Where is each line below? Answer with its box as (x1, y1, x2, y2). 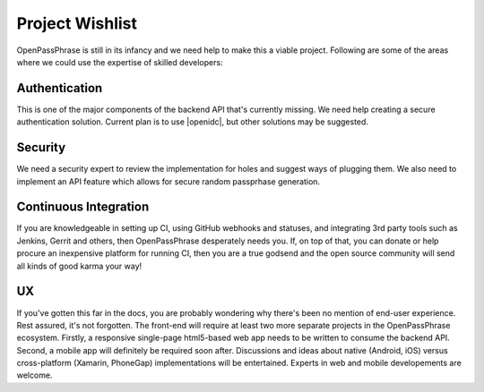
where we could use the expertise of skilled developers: (16, 56, 223, 67)
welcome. (16, 370, 53, 380)
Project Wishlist (16, 13, 138, 33)
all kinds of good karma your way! (16, 260, 143, 271)
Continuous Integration (16, 200, 150, 215)
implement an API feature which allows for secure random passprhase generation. (16, 175, 321, 187)
